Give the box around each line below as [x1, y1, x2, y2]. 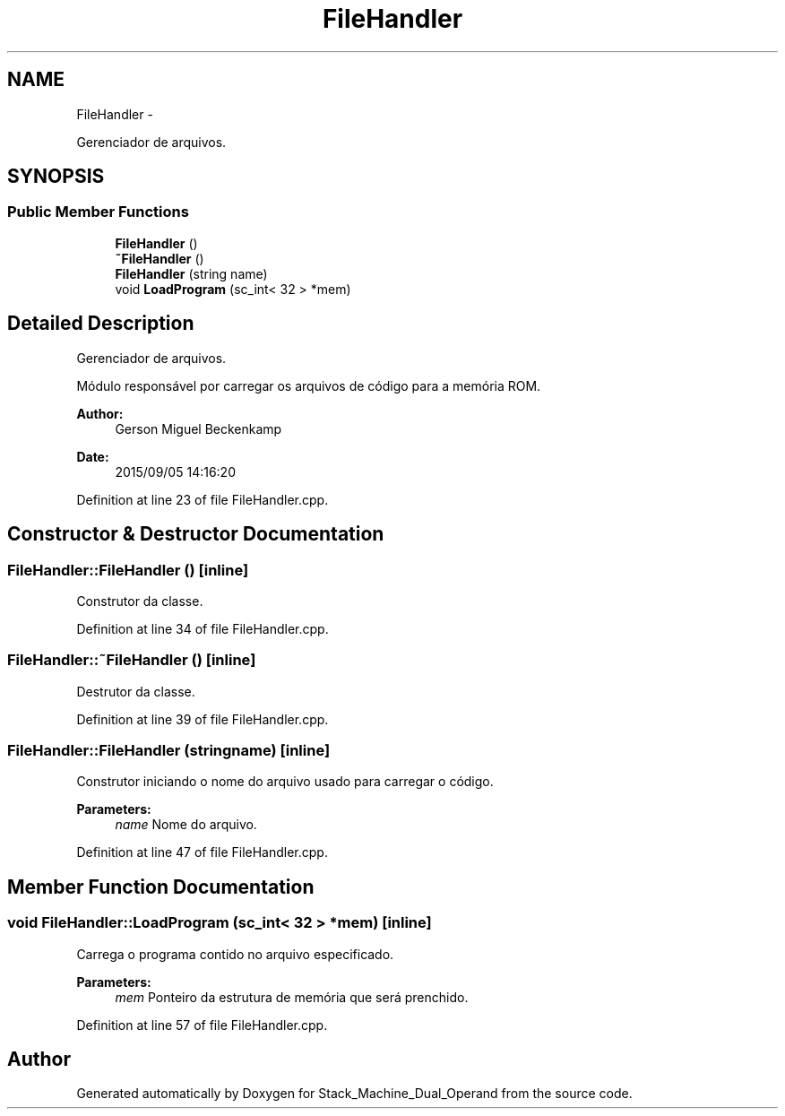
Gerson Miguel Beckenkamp [115, 420, 282, 437]
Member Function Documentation [7, 875, 315, 898]
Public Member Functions [7, 203, 189, 221]
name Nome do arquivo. [115, 817, 257, 833]
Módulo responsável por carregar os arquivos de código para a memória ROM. [76, 377, 541, 394]
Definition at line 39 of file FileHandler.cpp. [76, 711, 329, 727]
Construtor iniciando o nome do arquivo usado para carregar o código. [76, 774, 494, 790]
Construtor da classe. [76, 593, 203, 609]
